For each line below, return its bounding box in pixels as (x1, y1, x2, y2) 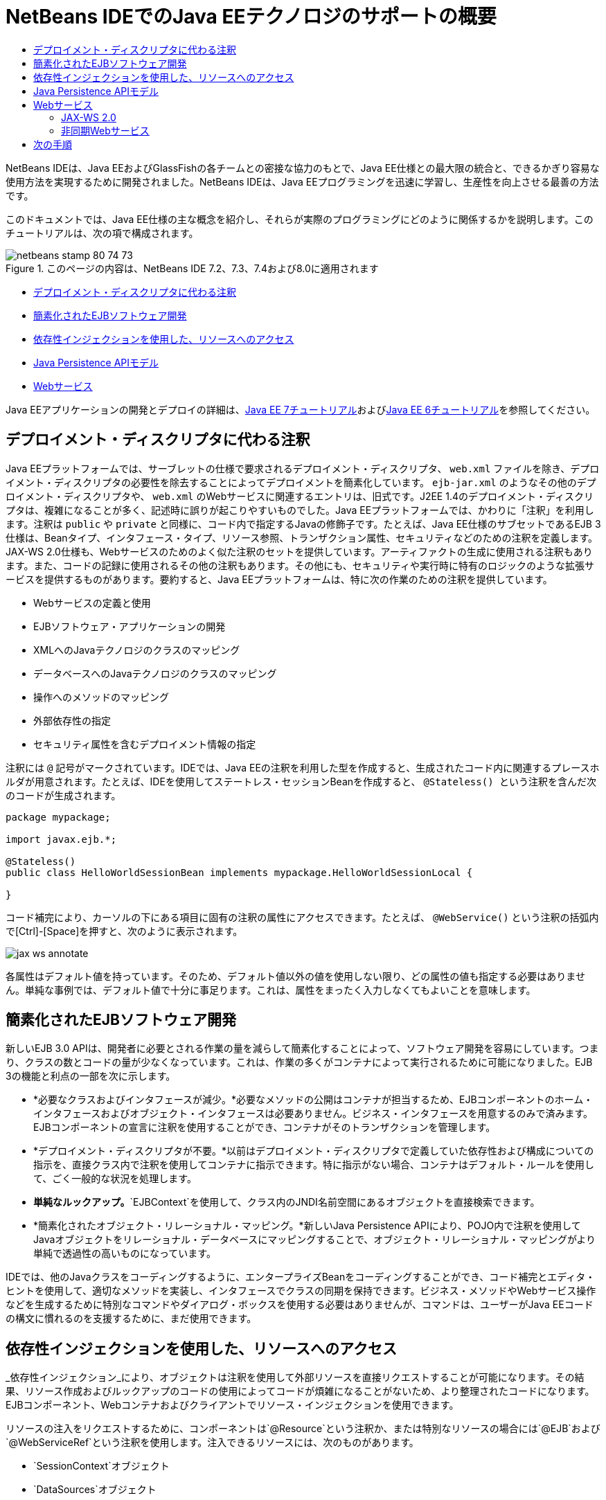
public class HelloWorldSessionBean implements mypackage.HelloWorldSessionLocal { (6, 866, 473, 878)
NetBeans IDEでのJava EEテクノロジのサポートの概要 (6, 5, 497, 28)
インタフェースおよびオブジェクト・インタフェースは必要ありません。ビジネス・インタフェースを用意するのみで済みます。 (33, 1107, 594, 1120)
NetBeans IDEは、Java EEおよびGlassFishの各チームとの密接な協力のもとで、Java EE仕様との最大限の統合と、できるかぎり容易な (6, 161, 600, 174)
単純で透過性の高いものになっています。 (33, 1247, 216, 1260)
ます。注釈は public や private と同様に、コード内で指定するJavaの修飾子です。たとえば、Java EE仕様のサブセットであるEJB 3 (6, 517, 601, 530)
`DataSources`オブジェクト (33, 1483, 157, 1496)
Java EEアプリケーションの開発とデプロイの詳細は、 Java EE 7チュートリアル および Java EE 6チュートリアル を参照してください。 (6, 403, 596, 416)
